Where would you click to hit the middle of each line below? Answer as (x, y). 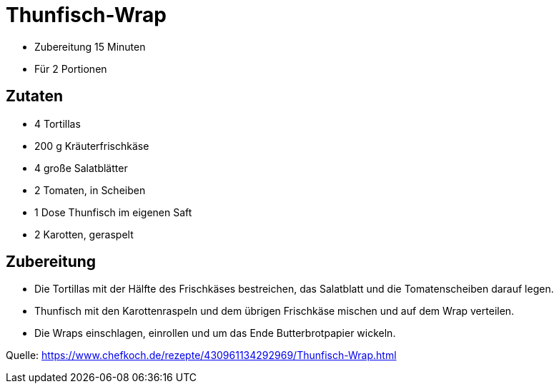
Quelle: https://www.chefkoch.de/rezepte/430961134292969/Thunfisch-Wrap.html (201, 355)
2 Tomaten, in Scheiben (90, 190)
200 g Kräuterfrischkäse (92, 146)
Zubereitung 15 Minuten (90, 46)
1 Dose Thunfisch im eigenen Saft (113, 212)
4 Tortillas (58, 123)
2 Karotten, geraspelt (84, 234)
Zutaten (35, 96)
